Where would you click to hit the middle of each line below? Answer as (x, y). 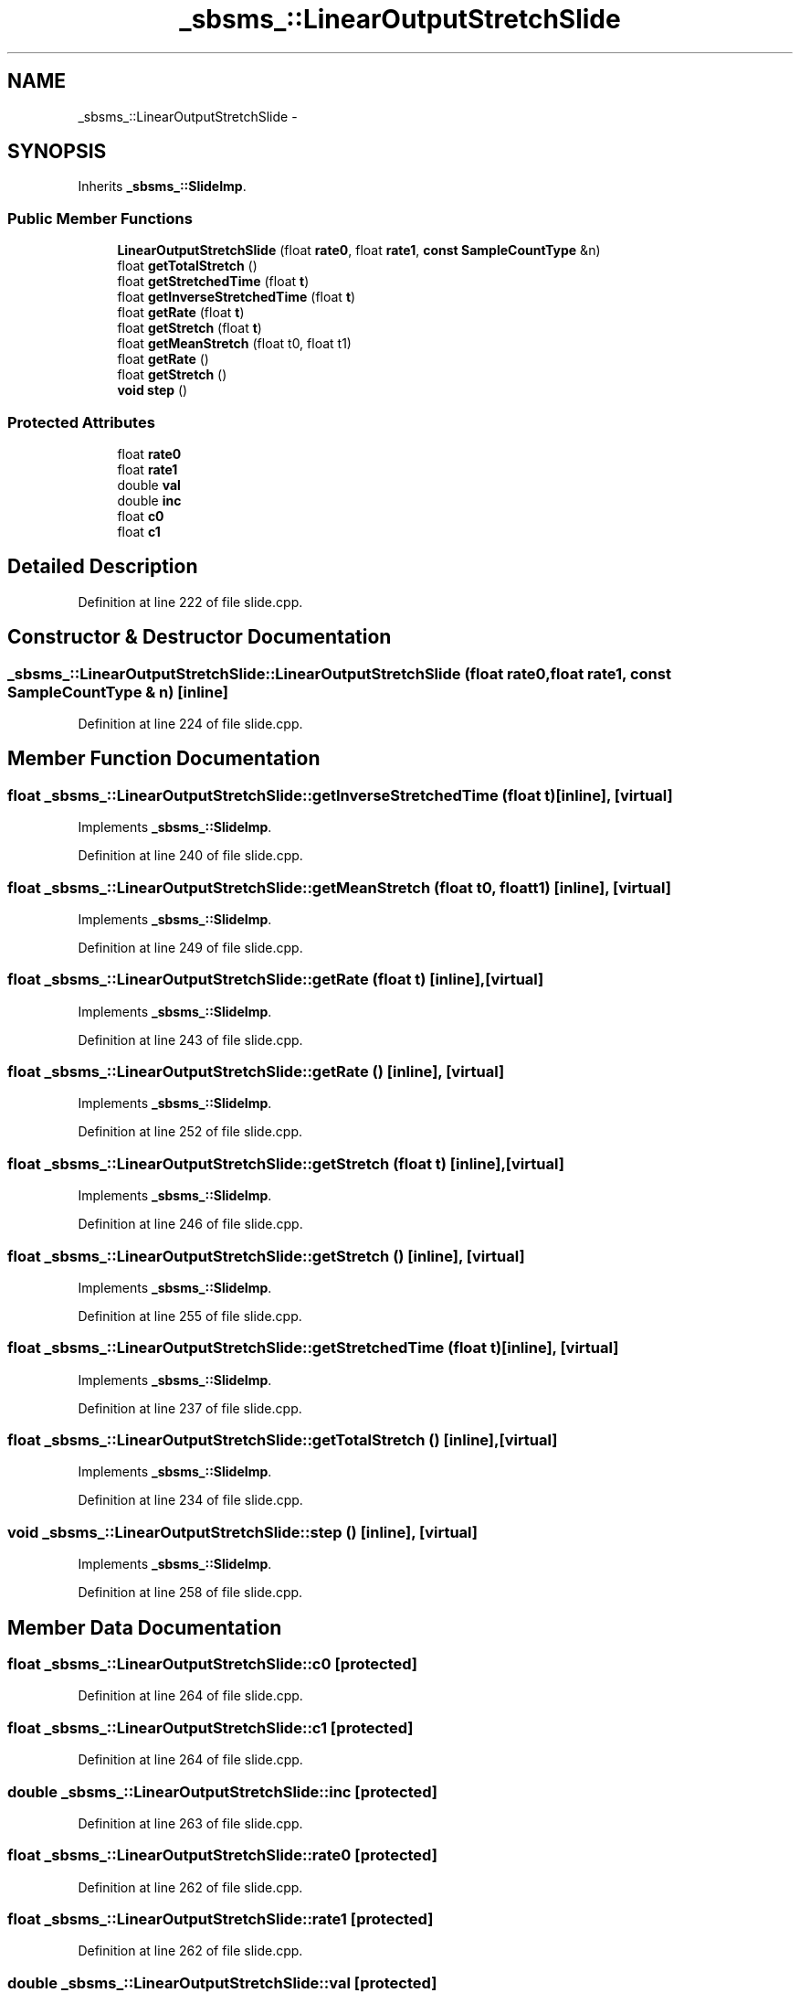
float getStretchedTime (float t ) (213, 282)
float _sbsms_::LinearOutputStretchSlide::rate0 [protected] (222, 1855)
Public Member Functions (100, 218)
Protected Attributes (81, 422)
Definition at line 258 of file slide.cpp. (190, 1593)
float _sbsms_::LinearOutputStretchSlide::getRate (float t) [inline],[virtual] (276, 980)
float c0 (141, 516)
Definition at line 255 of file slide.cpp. (190, 1316)
